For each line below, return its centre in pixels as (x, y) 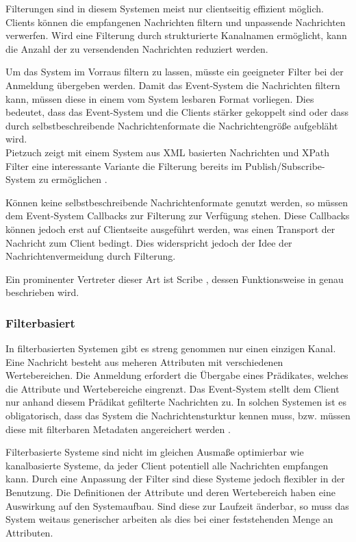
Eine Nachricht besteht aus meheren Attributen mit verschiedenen (144, 361)
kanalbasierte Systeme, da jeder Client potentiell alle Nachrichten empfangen (167, 465)
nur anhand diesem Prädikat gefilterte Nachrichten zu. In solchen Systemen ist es (176, 402)
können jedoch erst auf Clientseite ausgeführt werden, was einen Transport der (170, 229)
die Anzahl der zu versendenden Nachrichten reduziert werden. (137, 48)
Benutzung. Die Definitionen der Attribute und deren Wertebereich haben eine (170, 492)
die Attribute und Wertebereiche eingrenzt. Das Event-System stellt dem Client (173, 388)
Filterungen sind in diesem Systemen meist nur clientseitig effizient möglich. (165, 8)
